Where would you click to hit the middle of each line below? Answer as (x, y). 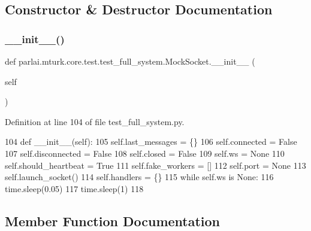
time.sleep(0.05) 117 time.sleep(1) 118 (74, 188)
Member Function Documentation (113, 221)
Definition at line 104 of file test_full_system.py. (95, 121)
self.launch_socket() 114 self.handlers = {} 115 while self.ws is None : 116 (139, 177)
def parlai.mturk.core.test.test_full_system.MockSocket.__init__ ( (130, 61)
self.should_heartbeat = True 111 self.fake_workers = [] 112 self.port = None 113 (155, 165)
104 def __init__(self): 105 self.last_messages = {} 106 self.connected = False (151, 142)
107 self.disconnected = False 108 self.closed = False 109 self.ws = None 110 (145, 153)
